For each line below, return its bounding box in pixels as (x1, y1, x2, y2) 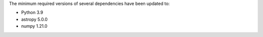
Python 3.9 (21, 10, 43, 16)
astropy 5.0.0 (21, 16, 48, 22)
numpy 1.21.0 (21, 23, 48, 29)
